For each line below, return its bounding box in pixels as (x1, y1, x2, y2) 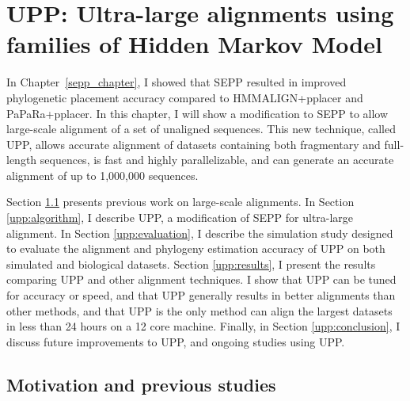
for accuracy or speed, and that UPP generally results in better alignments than (6, 287, 396, 304)
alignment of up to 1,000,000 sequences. (6, 166, 199, 183)
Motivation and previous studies (6, 372, 276, 396)
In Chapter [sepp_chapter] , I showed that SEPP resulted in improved (6, 74, 347, 90)
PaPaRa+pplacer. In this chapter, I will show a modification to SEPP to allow (6, 105, 389, 121)
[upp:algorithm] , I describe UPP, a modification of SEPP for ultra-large (6, 209, 354, 226)
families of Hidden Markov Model (6, 28, 382, 60)
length (6, 151, 37, 168)
